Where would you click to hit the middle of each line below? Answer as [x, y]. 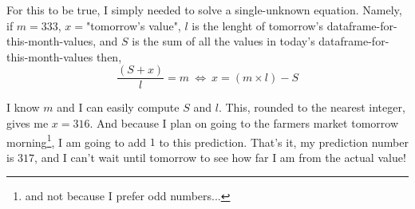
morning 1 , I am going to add [77, 140]
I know [23, 107]
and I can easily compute [118, 107]
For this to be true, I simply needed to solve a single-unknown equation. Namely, [204, 10]
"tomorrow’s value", [134, 25]
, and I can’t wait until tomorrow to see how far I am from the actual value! [220, 157]
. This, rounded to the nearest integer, [312, 107]
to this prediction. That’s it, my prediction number [284, 142]
